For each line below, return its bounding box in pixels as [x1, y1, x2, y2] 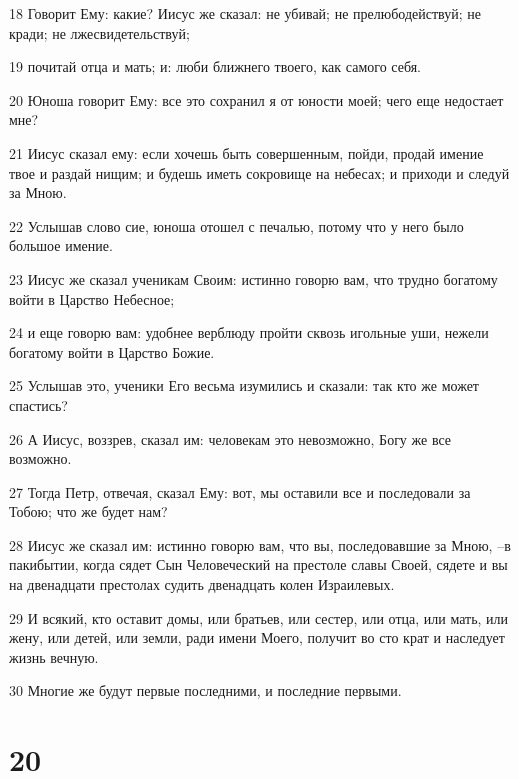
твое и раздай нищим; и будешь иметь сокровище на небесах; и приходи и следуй [9, 162, 510, 183]
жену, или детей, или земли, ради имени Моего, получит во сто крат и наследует [9, 627, 505, 648]
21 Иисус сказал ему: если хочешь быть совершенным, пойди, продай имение [9, 142, 484, 163]
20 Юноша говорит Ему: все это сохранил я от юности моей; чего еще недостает [9, 89, 504, 110]
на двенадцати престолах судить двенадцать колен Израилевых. [9, 574, 395, 595]
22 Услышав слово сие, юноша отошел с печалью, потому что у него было [9, 215, 464, 236]
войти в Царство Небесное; [9, 288, 175, 309]
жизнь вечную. [9, 646, 99, 667]
